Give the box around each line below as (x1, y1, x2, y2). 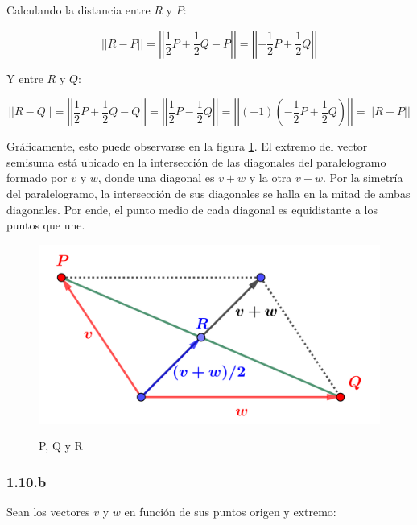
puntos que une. (6, 217, 85, 234)
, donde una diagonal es (97, 169, 215, 186)
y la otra (249, 169, 292, 186)
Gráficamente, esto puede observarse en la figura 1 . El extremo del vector (6, 138, 368, 155)
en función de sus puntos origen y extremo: (124, 503, 336, 520)
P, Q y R (39, 437, 83, 454)
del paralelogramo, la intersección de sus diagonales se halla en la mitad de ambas (6, 184, 411, 201)
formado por (6, 169, 68, 186)
